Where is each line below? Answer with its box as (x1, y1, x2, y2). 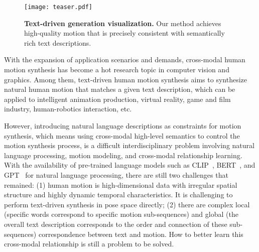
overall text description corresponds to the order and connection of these (4, 218, 227, 229)
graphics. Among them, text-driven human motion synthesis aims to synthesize (4, 74, 247, 84)
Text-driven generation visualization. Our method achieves (24, 18, 221, 28)
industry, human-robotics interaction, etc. (4, 103, 132, 114)
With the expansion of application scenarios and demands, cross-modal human (4, 54, 245, 65)
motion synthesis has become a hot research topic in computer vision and (4, 64, 229, 75)
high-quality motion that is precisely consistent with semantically (24, 28, 225, 38)
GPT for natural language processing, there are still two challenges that (4, 169, 228, 180)
